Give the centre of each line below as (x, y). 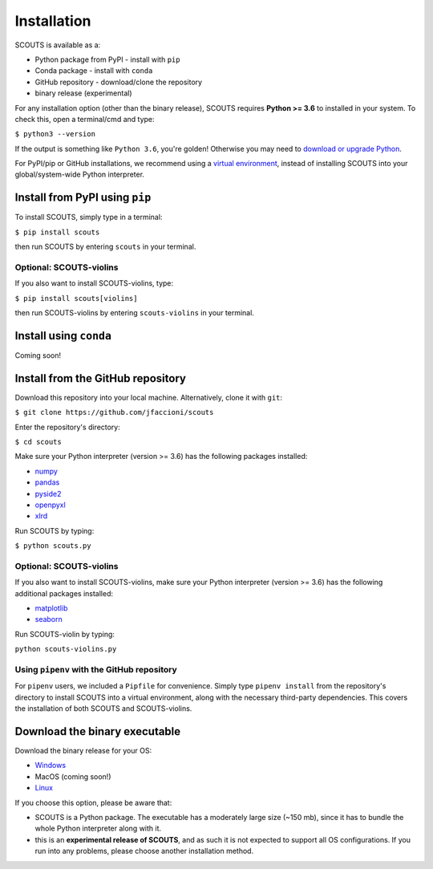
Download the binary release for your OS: (83, 751)
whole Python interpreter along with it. (98, 828)
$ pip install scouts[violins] (76, 298)
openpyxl (50, 505)
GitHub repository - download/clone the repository (119, 82)
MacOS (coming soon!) (73, 776)
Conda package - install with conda (94, 71)
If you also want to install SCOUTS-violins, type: (94, 283)
